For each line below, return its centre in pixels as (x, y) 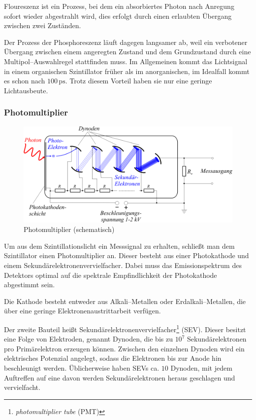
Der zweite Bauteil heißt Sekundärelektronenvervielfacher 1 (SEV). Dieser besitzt (125, 328)
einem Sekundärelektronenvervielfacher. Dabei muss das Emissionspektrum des (123, 265)
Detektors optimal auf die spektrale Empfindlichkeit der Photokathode (111, 275)
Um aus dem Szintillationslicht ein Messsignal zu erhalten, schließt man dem (119, 246)
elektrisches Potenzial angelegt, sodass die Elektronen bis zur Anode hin (113, 358)
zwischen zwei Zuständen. (43, 25)
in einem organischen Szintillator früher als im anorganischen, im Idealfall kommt (127, 71)
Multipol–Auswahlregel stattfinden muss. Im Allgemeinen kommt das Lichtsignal (126, 61)
